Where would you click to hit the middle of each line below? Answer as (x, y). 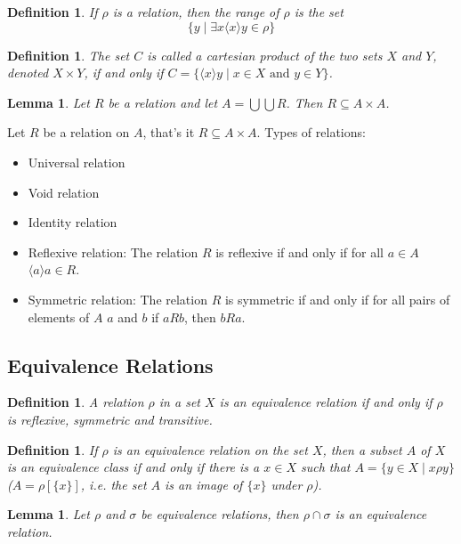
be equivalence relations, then (220, 514)
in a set (179, 402)
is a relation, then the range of (196, 12)
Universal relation (77, 162)
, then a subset (362, 449)
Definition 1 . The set (69, 55)
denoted (28, 73)
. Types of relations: (311, 132)
